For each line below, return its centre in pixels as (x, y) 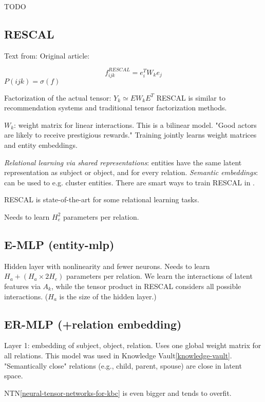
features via (22, 286)
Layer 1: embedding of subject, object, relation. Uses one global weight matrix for (133, 345)
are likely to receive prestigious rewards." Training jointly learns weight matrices (130, 135)
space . (14, 376)
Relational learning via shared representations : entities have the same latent (123, 162)
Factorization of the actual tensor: (58, 97)
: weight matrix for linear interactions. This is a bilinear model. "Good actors (135, 125)
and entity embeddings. (41, 145)
